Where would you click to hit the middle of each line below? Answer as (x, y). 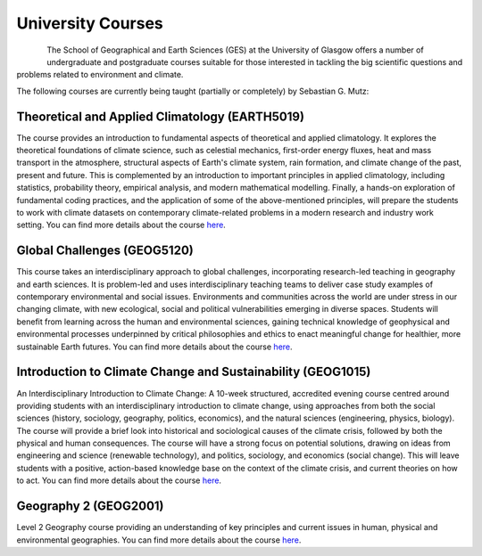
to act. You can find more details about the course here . (119, 480)
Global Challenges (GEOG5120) (105, 251)
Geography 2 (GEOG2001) (90, 507)
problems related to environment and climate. (100, 75)
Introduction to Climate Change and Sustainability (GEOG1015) (194, 372)
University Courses (90, 23)
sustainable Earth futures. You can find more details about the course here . (155, 347)
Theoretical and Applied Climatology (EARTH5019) (161, 116)
